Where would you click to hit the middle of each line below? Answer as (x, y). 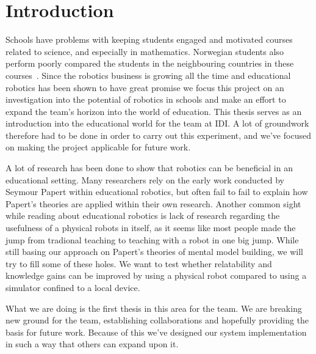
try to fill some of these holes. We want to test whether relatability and (139, 263)
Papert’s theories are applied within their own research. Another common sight (153, 203)
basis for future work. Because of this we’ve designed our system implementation (156, 332)
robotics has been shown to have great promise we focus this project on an (145, 87)
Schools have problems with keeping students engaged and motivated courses (149, 39)
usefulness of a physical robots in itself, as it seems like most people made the (151, 228)
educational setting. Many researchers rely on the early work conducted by (145, 179)
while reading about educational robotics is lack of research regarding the (143, 216)
